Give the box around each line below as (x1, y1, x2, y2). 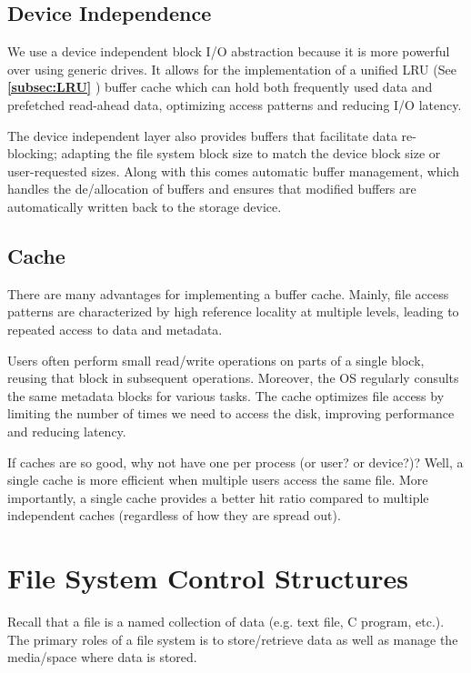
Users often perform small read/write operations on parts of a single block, (7, 350, 425, 369)
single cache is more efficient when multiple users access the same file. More (7, 470, 428, 489)
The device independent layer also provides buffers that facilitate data (7, 126, 397, 145)
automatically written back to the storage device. (7, 196, 282, 216)
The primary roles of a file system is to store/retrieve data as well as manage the (7, 629, 458, 648)
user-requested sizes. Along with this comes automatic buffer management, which (7, 161, 460, 180)
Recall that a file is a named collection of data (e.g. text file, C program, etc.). (7, 612, 445, 630)
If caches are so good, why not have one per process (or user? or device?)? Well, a (7, 452, 464, 471)
